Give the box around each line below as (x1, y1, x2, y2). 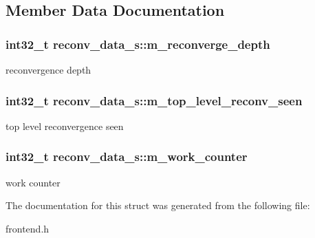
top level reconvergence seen (6, 118, 124, 133)
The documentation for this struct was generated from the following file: (6, 198, 310, 213)
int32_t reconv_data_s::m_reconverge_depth (6, 35, 270, 52)
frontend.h (6, 221, 50, 235)
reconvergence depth (6, 63, 91, 76)
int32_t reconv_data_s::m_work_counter (6, 148, 248, 165)
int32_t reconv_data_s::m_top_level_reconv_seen (6, 91, 303, 109)
